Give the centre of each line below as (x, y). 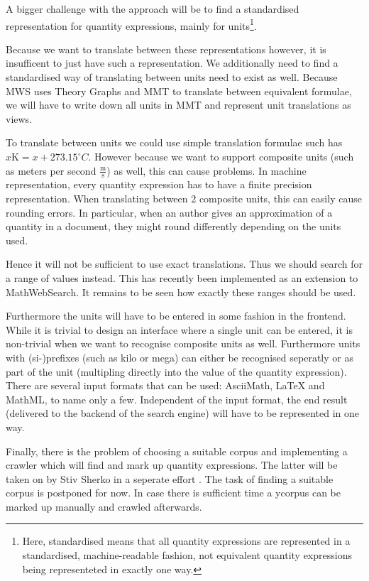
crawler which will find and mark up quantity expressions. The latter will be (172, 465)
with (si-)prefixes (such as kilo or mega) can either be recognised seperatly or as (180, 357)
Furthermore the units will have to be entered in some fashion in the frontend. (176, 316)
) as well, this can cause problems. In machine (206, 170)
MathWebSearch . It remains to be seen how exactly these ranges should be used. (181, 292)
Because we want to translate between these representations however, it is (166, 49)
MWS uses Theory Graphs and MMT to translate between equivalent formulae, (179, 91)
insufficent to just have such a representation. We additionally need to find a (172, 63)
